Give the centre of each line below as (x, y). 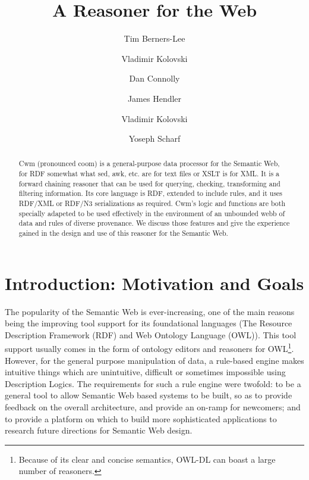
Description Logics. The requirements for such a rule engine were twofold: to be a (153, 383)
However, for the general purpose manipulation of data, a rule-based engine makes (154, 360)
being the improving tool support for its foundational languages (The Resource (149, 323)
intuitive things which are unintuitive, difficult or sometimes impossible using (145, 372)
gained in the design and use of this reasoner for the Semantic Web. (123, 233)
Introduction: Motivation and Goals (154, 283)
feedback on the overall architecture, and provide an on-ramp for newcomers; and (153, 407)
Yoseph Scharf (154, 138)
